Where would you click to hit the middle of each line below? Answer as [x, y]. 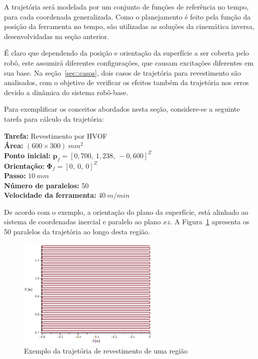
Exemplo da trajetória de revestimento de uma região [106, 351]
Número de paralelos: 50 [46, 185]
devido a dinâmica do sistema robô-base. [66, 92]
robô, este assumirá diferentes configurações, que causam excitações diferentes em [129, 62]
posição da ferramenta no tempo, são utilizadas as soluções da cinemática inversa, [129, 26]
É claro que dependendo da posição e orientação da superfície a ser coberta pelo [126, 53]
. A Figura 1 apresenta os [210, 222]
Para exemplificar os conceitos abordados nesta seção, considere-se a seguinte [122, 109]
